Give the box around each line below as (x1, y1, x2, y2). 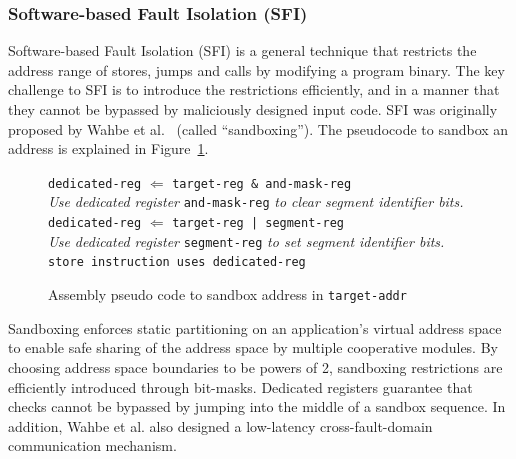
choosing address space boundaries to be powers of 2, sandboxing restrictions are (8, 356, 503, 377)
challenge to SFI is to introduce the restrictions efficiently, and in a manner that (8, 79, 500, 100)
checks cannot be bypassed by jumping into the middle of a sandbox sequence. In (8, 396, 506, 417)
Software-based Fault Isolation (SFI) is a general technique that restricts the (8, 40, 477, 61)
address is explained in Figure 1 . (8, 138, 209, 159)
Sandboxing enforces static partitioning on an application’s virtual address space (8, 317, 502, 338)
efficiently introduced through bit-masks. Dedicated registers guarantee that (8, 376, 473, 397)
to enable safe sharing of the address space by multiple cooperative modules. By (8, 337, 498, 358)
